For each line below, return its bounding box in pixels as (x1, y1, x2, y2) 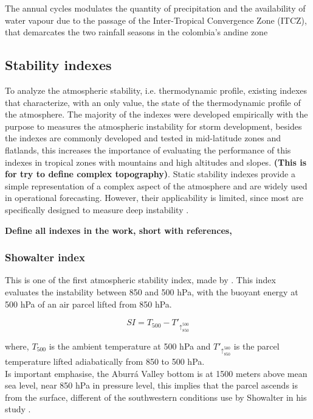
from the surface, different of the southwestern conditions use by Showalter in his (5, 390, 307, 403)
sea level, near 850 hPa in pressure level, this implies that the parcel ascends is (5, 379, 298, 392)
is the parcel (233, 339, 280, 352)
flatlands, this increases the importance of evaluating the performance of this (5, 143, 291, 156)
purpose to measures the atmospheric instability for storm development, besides (5, 119, 302, 132)
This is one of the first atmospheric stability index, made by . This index (5, 273, 276, 286)
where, (5, 339, 29, 352)
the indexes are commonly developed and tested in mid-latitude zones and (5, 132, 281, 144)
